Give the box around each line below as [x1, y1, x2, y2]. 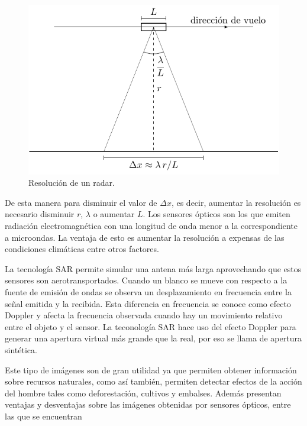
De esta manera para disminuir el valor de [5, 196, 157, 208]
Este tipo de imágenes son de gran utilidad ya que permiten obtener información [5, 363, 297, 376]
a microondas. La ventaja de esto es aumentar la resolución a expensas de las [5, 231, 285, 243]
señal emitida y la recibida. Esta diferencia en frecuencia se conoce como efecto [5, 297, 291, 309]
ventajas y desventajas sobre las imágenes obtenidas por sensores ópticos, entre [5, 398, 291, 411]
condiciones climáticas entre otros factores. [5, 243, 159, 255]
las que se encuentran [5, 409, 82, 422]
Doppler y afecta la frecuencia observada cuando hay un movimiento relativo [5, 309, 283, 321]
